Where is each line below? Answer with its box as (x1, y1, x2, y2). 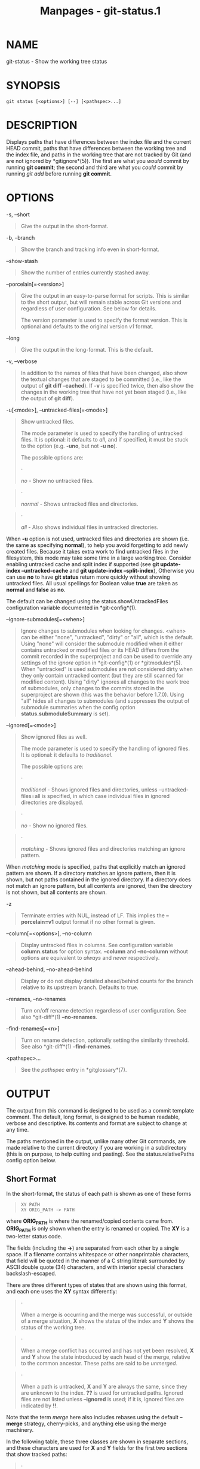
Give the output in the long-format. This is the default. (20, 346, 153, 353)
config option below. (6, 1156, 57, 1163)
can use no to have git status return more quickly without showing (6, 573, 170, 581)
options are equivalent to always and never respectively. (20, 954, 160, 961)
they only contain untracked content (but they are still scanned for (20, 672, 184, 679)
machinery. (6, 1426, 34, 1434)
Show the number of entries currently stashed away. (20, 268, 150, 276)
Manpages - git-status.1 (39, 4, 161, 18)
